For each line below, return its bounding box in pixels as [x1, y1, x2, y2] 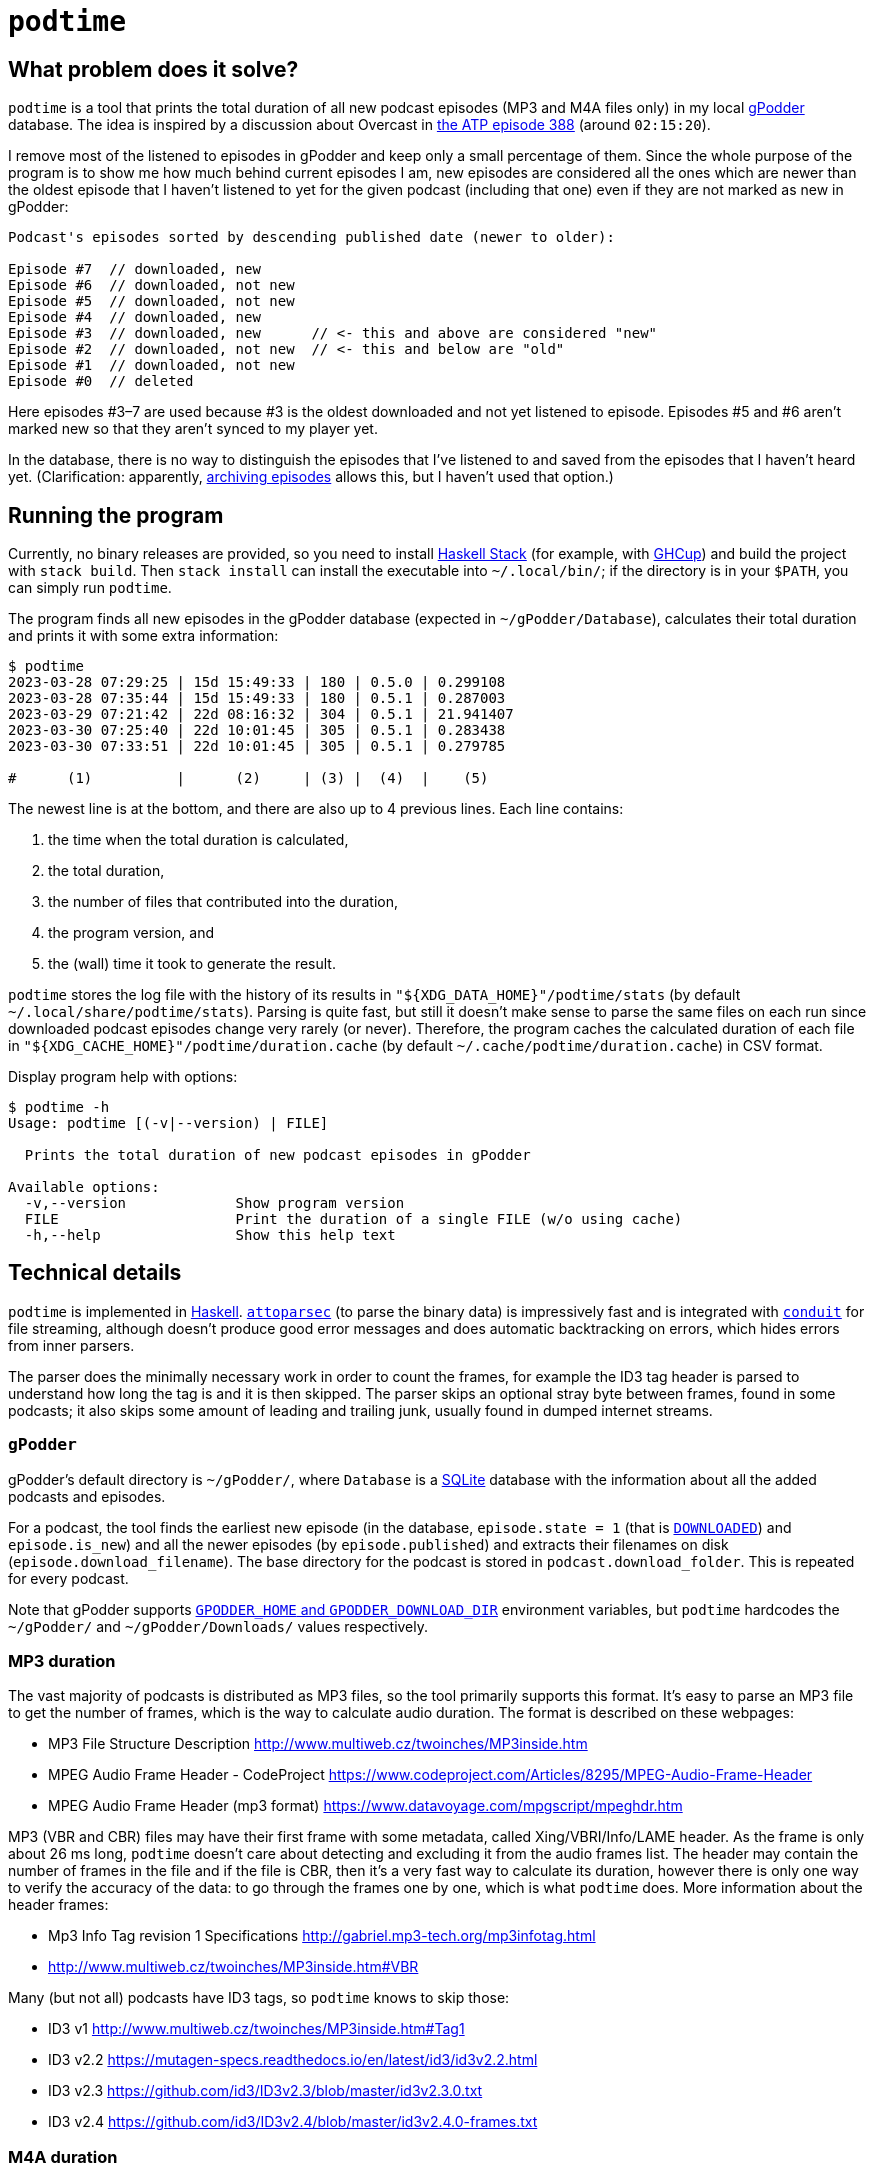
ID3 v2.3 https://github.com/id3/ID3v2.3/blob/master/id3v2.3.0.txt [48, 2082, 483, 2100]
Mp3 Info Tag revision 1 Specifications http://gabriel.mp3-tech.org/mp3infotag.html [48, 1927, 596, 1945]
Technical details [8, 1260, 182, 1286]
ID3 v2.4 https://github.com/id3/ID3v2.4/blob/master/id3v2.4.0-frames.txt [48, 2113, 538, 2131]
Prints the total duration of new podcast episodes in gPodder [24, 1147, 531, 1164]
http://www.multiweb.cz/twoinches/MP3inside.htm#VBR [48, 1958, 419, 1976]
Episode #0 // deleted [8, 373, 194, 390]
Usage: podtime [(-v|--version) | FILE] [8, 1115, 329, 1132]
